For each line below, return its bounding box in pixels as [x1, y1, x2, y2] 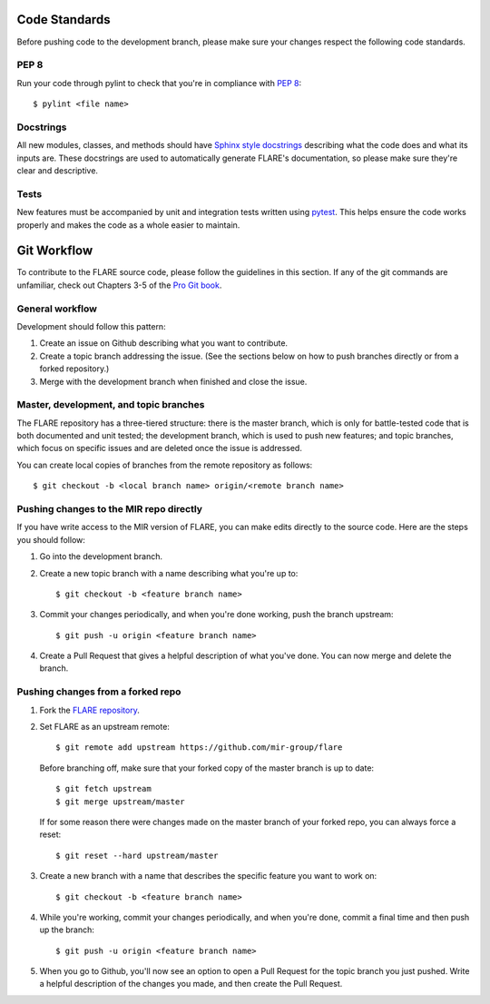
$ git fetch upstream [55, 783, 152, 794]
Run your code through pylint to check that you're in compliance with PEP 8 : [16, 77, 302, 88]
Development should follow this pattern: [16, 320, 167, 331]
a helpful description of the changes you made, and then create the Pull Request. [39, 979, 343, 989]
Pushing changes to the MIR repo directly [16, 502, 203, 515]
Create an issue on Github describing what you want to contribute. [39, 338, 289, 349]
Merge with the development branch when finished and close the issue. [39, 376, 308, 387]
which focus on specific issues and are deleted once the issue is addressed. [16, 443, 303, 454]
